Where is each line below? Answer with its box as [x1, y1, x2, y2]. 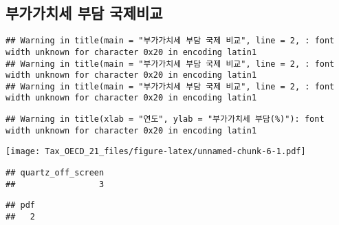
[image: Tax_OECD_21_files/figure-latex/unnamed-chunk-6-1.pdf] [6, 147, 306, 157]
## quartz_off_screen [6, 168, 105, 178]
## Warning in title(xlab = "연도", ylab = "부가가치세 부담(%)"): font [6, 114, 325, 125]
